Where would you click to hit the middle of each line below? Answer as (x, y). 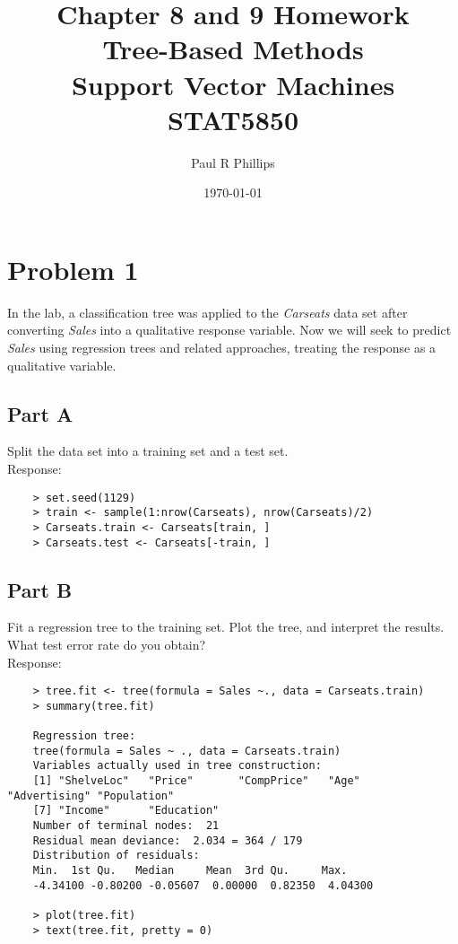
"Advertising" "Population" (91, 795)
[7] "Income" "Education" (126, 811)
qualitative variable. (62, 365)
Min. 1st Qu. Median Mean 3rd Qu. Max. (190, 871)
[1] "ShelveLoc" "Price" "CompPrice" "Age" (196, 781)
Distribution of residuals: (116, 856)
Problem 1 (73, 269)
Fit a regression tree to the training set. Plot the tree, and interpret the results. (226, 627)
